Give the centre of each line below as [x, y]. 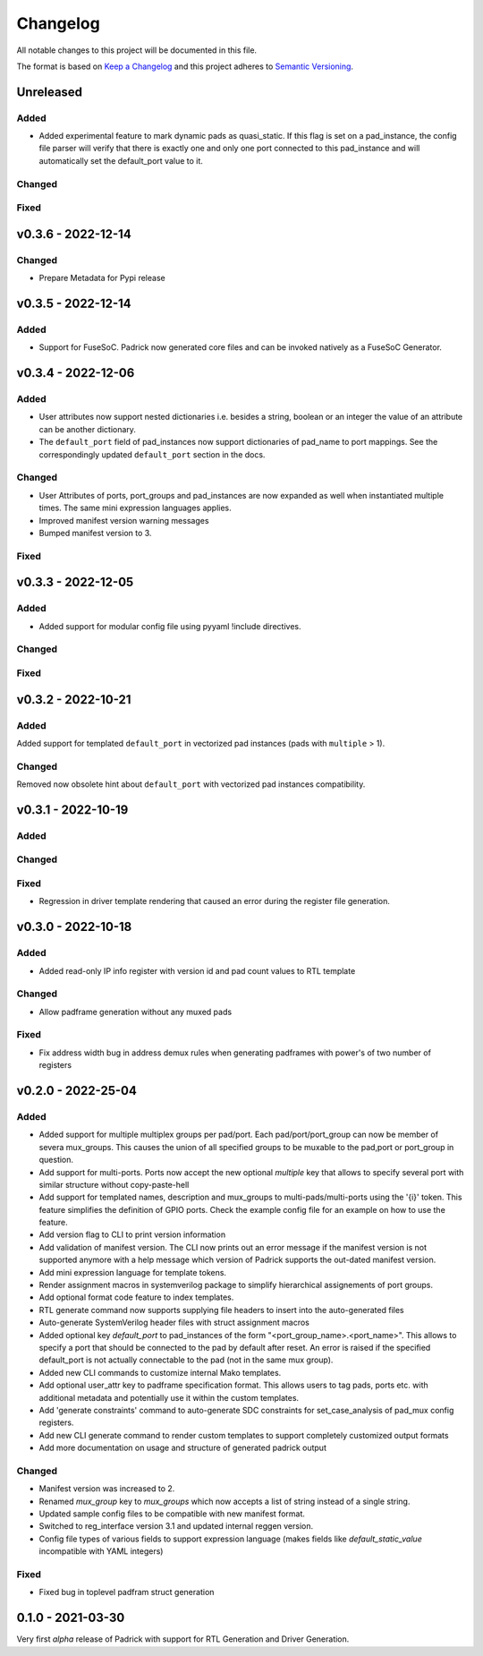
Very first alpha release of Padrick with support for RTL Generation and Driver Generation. [183, 1639]
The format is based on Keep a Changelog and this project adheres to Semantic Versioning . [185, 66]
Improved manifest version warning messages [124, 520]
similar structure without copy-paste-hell [114, 1184]
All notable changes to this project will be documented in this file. [137, 50]
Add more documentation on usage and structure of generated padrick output [182, 1448]
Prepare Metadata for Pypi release [102, 278]
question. [56, 1160]
